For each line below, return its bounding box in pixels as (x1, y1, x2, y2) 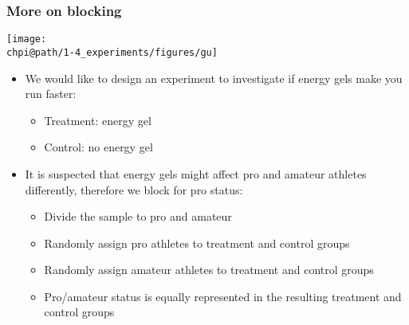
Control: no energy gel (44, 139, 153, 155)
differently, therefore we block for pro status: (25, 181, 243, 198)
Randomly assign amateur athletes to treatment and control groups (44, 261, 374, 278)
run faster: (25, 85, 77, 102)
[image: (6, 33, 47, 45)
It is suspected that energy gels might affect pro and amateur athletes (25, 165, 367, 182)
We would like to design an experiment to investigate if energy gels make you (25, 69, 403, 86)
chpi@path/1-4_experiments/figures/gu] (6, 46, 218, 58)
